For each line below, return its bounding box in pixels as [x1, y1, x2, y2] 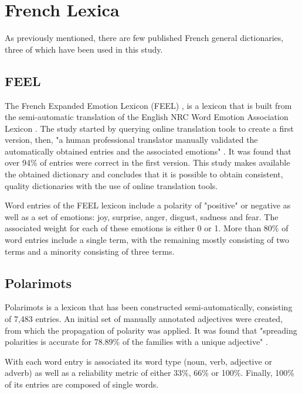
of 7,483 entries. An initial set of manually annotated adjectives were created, [5, 313, 283, 325]
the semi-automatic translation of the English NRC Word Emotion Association [5, 111, 289, 123]
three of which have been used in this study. [5, 43, 163, 55]
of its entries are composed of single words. [5, 378, 159, 390]
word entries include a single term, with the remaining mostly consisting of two [5, 234, 290, 246]
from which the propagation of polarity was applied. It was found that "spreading [5, 324, 297, 336]
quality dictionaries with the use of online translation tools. [5, 179, 218, 191]
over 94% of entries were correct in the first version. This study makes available [5, 156, 290, 169]
